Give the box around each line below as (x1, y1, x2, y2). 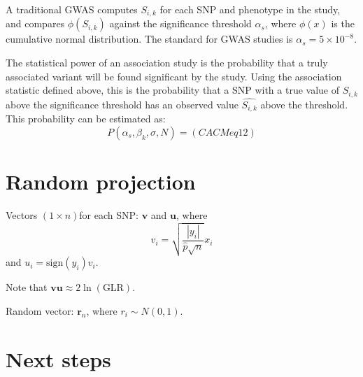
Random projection (6, 167, 196, 196)
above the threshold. (260, 97, 348, 111)
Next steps (6, 344, 111, 373)
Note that (6, 280, 48, 294)
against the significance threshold (109, 16, 252, 31)
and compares (6, 16, 65, 31)
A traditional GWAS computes (6, 2, 138, 16)
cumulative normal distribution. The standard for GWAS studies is (6, 31, 293, 46)
